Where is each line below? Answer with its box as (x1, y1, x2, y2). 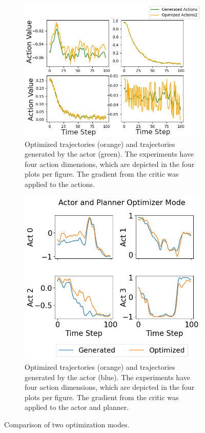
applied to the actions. (25, 178, 95, 189)
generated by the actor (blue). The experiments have (25, 371, 190, 382)
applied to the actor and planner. (25, 402, 129, 412)
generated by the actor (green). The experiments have (25, 148, 194, 159)
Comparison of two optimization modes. (4, 419, 130, 429)
